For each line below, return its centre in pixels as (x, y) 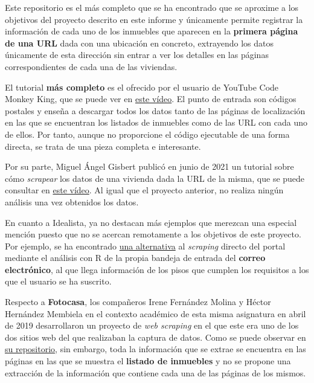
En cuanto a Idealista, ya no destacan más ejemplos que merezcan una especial (151, 222)
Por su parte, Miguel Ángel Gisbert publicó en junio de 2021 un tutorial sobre (149, 166)
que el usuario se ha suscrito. (58, 281)
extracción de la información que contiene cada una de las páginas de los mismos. (155, 372)
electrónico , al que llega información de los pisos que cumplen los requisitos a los (157, 269)
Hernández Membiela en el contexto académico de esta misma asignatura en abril (155, 313)
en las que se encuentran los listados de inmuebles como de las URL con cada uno (156, 122)
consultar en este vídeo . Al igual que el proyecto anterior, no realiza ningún (144, 190)
